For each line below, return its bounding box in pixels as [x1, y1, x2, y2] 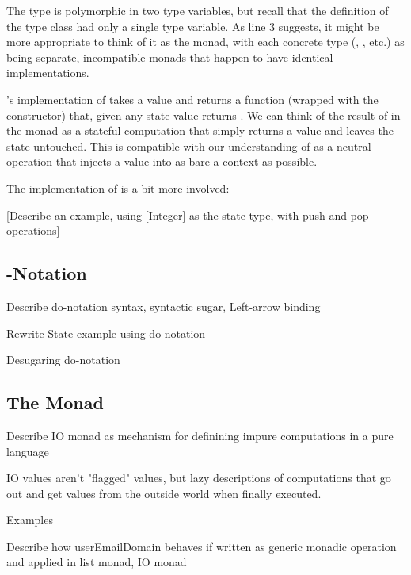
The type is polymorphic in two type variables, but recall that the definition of [6, 2, 389, 18]
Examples [6, 512, 53, 528]
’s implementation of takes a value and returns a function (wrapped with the [6, 90, 379, 107]
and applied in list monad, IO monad [6, 554, 187, 570]
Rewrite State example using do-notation [6, 324, 206, 341]
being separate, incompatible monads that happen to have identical [6, 48, 333, 65]
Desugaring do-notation [6, 351, 120, 368]
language [6, 443, 49, 459]
